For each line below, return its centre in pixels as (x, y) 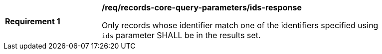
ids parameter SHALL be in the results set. (181, 35)
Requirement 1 (33, 21)
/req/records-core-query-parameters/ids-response (202, 7)
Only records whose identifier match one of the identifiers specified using (240, 25)
